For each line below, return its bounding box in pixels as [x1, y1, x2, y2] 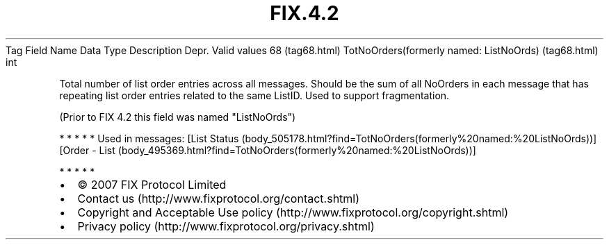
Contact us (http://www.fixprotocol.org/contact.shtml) [77, 191, 360, 205]
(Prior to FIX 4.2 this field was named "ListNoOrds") [59, 110, 296, 123]
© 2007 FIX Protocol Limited [77, 177, 227, 192]
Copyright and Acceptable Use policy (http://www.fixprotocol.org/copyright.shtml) [77, 205, 509, 219]
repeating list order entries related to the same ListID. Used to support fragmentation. [59, 89, 450, 101]
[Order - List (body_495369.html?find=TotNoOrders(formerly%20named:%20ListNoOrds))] [59, 144, 476, 156]
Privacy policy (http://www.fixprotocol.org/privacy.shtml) [77, 219, 375, 233]
